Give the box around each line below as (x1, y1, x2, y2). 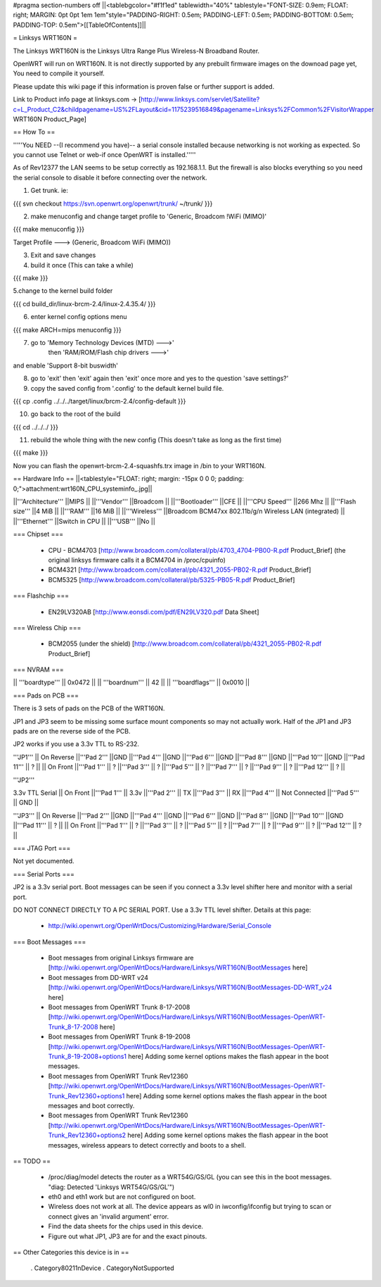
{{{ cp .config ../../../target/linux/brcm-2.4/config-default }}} (13, 396, 186, 405)
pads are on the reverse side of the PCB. (13, 727, 131, 736)
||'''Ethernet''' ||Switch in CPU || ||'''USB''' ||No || (13, 517, 156, 525)
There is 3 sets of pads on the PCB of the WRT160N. (13, 704, 165, 712)
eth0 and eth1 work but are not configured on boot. (48, 1193, 196, 1201)
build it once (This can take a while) (30, 260, 134, 269)
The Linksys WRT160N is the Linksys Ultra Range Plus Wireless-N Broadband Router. (13, 46, 260, 55)
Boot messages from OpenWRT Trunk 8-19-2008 (48, 1032, 191, 1041)
